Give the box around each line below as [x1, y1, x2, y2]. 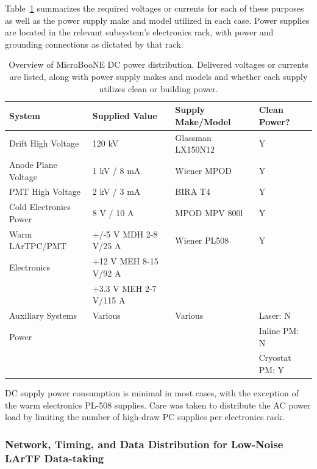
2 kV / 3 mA [92, 185, 141, 198]
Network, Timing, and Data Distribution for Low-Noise [5, 436, 283, 451]
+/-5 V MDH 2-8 [92, 227, 158, 240]
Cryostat [258, 351, 291, 364]
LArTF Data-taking [5, 450, 104, 465]
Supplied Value [92, 109, 157, 122]
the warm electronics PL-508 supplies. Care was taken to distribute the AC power [5, 398, 311, 411]
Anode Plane [9, 158, 57, 171]
